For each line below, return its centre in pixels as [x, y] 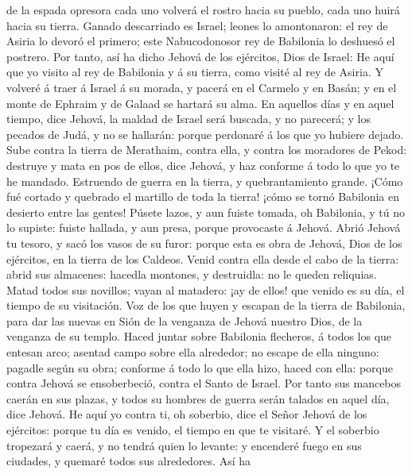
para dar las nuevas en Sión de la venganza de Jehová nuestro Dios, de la [185, 320]
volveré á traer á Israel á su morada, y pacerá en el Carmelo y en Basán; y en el [202, 87]
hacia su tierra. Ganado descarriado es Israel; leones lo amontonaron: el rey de [197, 25]
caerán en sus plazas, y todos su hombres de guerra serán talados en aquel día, [198, 398]
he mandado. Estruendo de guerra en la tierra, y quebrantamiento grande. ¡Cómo [205, 181]
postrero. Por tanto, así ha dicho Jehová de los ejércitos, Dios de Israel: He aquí [200, 56]
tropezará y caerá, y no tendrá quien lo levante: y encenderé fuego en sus [184, 445]
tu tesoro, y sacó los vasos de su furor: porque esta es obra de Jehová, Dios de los [204, 243]
